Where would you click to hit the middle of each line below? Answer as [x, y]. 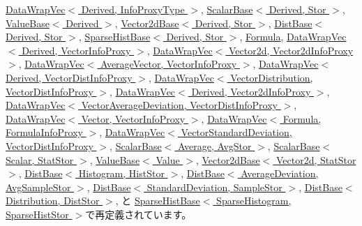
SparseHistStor [37, 214]
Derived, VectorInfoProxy [76, 50]
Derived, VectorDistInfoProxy [69, 77]
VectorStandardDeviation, [236, 132]
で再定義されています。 [138, 214]
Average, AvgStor [215, 145]
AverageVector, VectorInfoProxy [168, 64]
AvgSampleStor [38, 187]
